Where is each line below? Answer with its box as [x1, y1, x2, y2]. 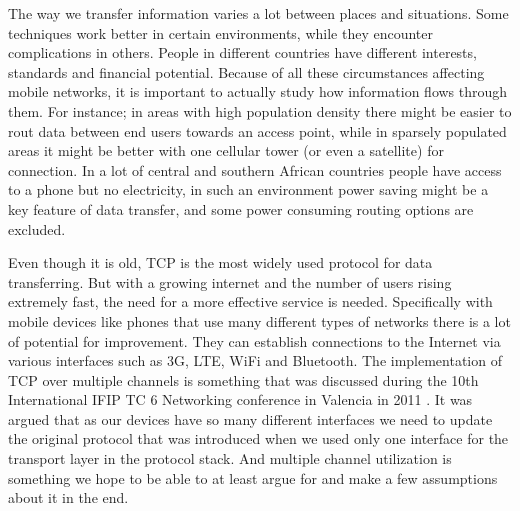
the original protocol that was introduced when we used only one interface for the [8, 428, 509, 449]
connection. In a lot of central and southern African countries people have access [8, 159, 502, 180]
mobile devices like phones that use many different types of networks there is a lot [8, 310, 511, 331]
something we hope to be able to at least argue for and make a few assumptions [8, 467, 498, 488]
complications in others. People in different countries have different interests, [8, 42, 477, 63]
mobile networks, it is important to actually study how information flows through [8, 81, 508, 102]
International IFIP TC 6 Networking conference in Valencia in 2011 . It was [8, 389, 473, 410]
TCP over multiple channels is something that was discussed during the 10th [8, 369, 479, 390]
